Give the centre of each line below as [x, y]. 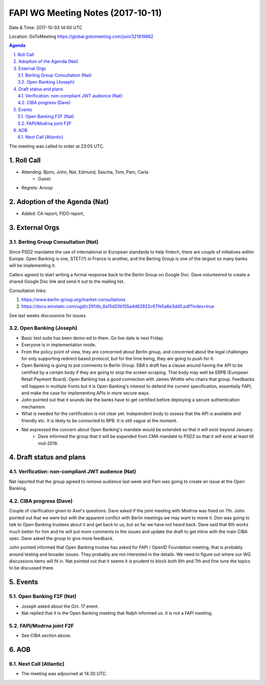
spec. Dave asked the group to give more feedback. [61, 538]
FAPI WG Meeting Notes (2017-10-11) [85, 13]
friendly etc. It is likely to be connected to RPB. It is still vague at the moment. [99, 420]
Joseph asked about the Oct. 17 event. [60, 606]
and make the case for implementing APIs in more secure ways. [86, 393]
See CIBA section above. [46, 636]
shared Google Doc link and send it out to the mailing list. [67, 282]
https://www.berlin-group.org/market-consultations [73, 299]
